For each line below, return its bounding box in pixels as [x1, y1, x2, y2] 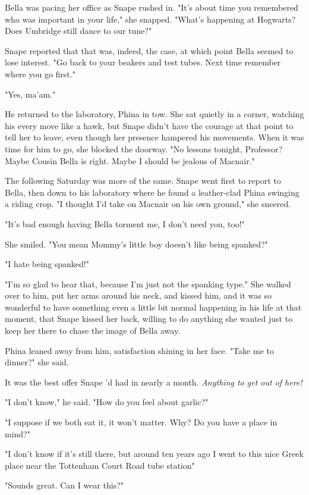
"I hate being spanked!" [5, 258, 90, 270]
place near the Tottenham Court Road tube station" [5, 459, 195, 471]
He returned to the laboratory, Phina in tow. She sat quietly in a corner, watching [5, 108, 304, 120]
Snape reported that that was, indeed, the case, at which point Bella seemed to [5, 44, 294, 57]
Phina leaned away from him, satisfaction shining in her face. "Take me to [5, 344, 274, 356]
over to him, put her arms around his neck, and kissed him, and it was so [5, 289, 272, 302]
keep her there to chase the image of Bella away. [5, 324, 181, 337]
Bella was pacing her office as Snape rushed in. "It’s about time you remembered [5, 1, 298, 13]
